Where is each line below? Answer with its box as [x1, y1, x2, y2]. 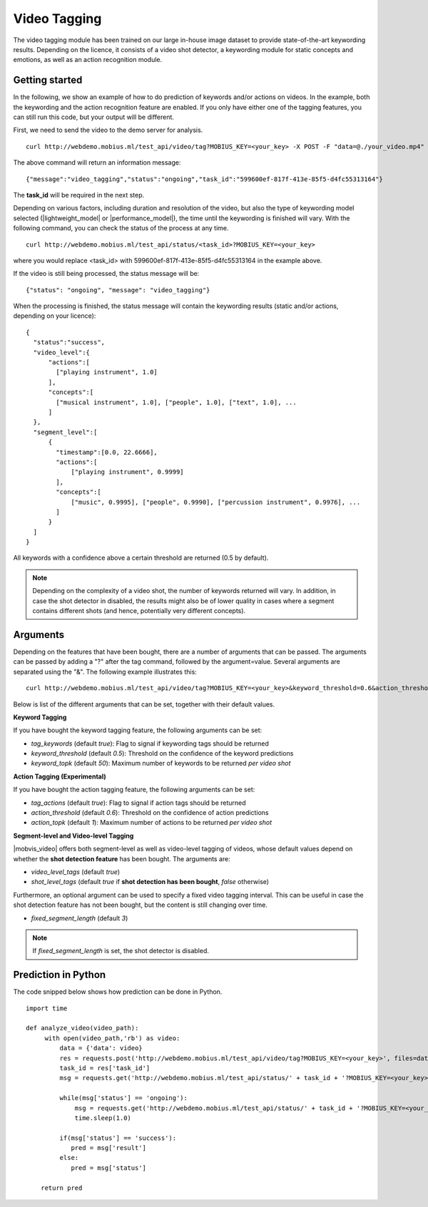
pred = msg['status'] [71, 1164, 146, 1172]
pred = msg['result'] [71, 1144, 146, 1152]
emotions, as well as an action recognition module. [13, 56, 163, 64]
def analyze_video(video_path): [26, 1024, 139, 1032]
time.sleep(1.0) [74, 1114, 132, 1122]
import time [26, 1004, 68, 1012]
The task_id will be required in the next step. [13, 190, 145, 199]
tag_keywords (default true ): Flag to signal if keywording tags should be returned [31, 739, 269, 748]
